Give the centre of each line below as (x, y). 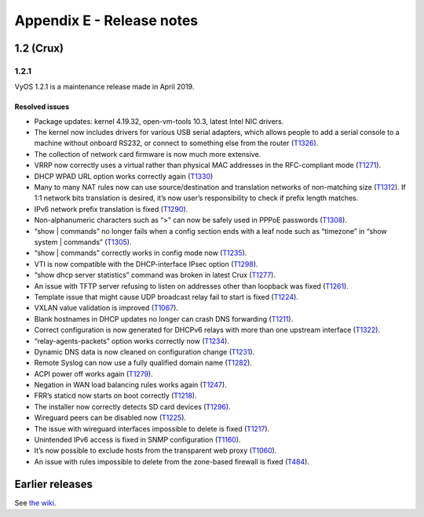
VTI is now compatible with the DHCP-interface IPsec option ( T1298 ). (146, 264)
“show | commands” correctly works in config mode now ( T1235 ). (141, 253)
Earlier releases (54, 484)
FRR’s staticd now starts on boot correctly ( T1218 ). (115, 395)
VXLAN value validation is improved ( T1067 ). (106, 308)
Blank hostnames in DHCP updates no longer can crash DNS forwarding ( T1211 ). (164, 319)
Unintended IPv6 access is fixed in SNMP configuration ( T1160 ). (137, 440)
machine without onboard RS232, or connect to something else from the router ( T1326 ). (176, 143)
